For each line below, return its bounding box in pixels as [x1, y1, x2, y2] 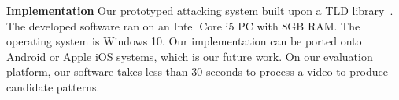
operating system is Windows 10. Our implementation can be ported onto [6, 33, 362, 49]
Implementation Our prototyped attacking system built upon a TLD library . [6, 2, 393, 18]
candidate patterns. [6, 78, 100, 95]
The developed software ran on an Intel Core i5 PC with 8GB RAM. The [6, 17, 360, 34]
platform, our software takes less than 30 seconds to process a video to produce [6, 63, 388, 80]
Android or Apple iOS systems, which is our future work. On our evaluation [6, 48, 373, 64]
